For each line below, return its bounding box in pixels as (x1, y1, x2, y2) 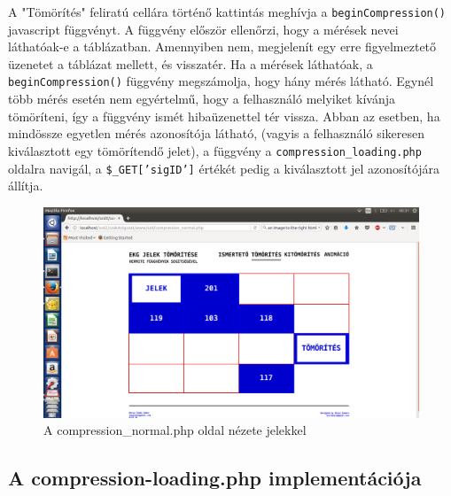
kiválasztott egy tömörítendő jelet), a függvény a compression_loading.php (8, 141, 422, 159)
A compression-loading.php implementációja (8, 464, 422, 492)
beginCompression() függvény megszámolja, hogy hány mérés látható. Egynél (8, 72, 434, 90)
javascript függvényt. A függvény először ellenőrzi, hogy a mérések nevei (8, 19, 399, 38)
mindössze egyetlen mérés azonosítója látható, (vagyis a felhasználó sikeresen (8, 124, 425, 143)
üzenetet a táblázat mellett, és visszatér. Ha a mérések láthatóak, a (8, 54, 373, 73)
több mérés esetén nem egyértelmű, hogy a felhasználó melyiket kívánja (8, 89, 395, 108)
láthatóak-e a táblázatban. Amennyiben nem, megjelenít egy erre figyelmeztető (8, 37, 437, 56)
